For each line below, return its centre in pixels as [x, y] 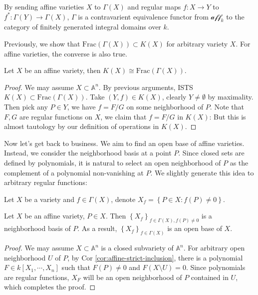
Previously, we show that [42, 43]
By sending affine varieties [44, 6]
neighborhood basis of [37, 228]
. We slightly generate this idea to [202, 172]
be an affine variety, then [63, 70]
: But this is [228, 116]
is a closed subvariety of [137, 248]
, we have [81, 106]
